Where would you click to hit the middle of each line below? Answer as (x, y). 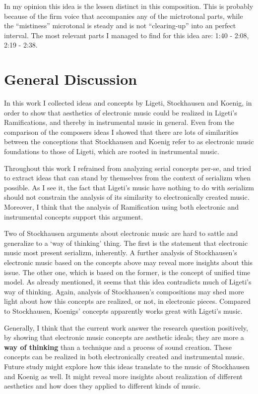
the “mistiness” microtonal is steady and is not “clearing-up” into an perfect (120, 26)
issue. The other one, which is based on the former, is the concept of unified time (127, 272)
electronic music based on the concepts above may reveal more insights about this (129, 262)
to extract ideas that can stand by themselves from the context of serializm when (128, 178)
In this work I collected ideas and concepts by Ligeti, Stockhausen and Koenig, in (128, 103)
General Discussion (71, 79)
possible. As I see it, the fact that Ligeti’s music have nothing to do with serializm (129, 187)
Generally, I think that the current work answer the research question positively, (126, 327)
